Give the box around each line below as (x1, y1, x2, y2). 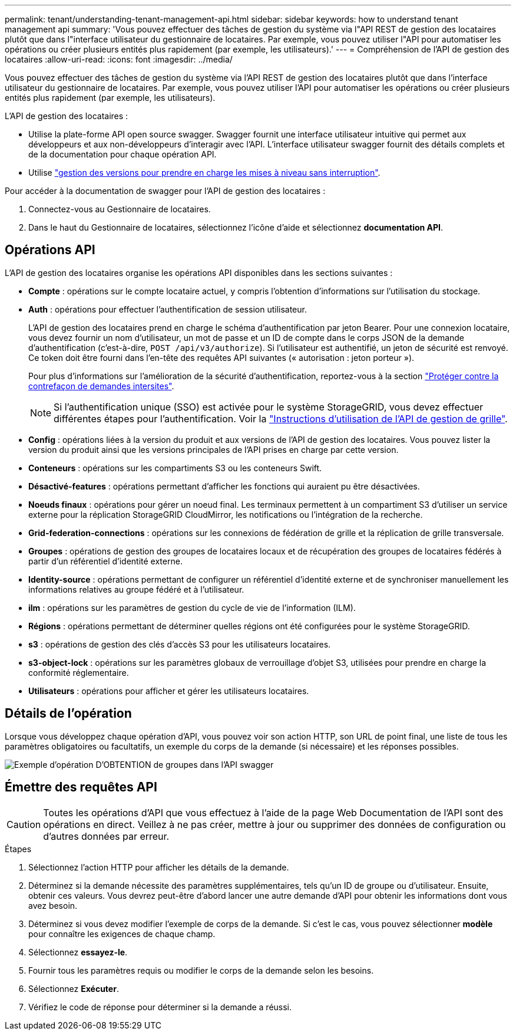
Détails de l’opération (5, 706, 132, 721)
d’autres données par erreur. (43, 830, 170, 842)
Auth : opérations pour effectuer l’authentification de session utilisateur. (28, 304, 307, 314)
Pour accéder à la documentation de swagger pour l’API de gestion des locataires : (5, 186, 326, 196)
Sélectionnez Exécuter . (28, 983, 119, 994)
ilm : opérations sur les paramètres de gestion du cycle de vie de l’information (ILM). (28, 602, 356, 613)
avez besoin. (28, 900, 78, 911)
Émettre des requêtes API (5, 780, 157, 795)
